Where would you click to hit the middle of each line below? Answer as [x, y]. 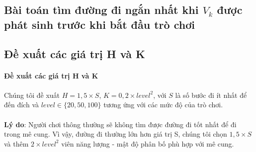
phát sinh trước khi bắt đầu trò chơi [99, 24]
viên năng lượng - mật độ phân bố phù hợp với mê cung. [148, 143]
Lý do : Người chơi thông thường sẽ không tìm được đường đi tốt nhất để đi [120, 124]
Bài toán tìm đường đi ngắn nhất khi [101, 10]
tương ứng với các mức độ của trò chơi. [163, 105]
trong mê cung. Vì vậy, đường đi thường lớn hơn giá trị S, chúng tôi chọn [116, 134]
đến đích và [21, 105]
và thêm [16, 143]
